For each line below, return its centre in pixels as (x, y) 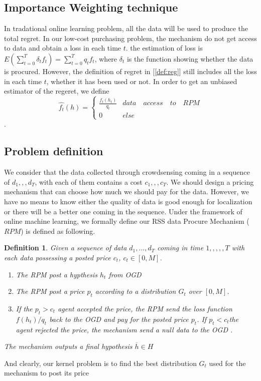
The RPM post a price (50, 291)
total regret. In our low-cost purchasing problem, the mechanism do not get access (130, 38)
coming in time (180, 248)
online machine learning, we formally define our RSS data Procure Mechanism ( (127, 221)
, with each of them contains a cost (89, 181)
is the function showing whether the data (190, 58)
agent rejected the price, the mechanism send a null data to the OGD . (124, 329)
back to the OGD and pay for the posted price (119, 319)
